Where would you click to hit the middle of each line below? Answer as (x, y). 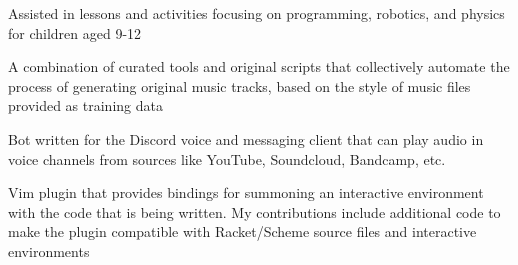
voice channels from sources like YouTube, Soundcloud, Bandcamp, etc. (227, 158)
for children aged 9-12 (75, 32)
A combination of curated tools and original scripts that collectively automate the (259, 66)
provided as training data (85, 105)
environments (49, 250)
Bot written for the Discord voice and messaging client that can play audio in (246, 138)
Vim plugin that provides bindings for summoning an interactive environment (246, 192)
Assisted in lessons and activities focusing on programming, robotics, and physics (256, 13)
